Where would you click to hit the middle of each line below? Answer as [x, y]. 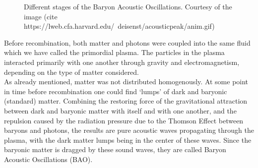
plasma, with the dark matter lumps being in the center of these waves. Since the [128, 140]
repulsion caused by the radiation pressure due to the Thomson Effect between [124, 120]
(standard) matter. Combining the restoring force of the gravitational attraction [126, 101]
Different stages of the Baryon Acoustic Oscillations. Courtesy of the [128, 6]
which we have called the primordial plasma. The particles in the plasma [114, 52]
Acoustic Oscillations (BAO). [48, 159]
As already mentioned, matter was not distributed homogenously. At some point [126, 82]
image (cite [41, 16]
